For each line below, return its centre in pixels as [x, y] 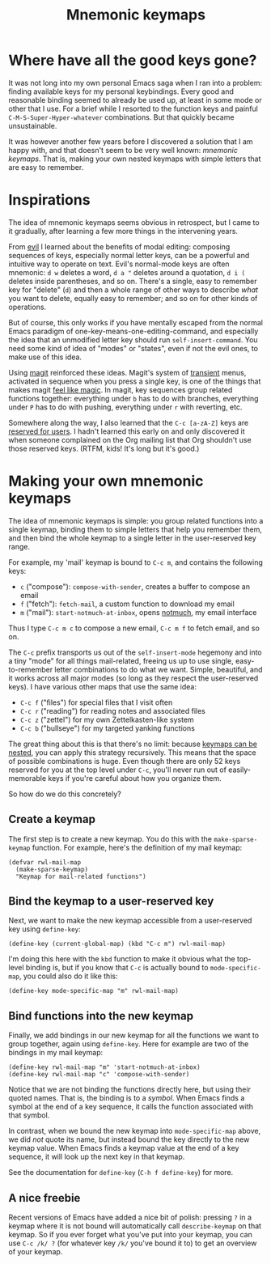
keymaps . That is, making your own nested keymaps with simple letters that [135, 159]
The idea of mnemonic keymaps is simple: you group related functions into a [136, 520]
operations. [28, 307]
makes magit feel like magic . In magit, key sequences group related [121, 389]
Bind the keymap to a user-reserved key [111, 901]
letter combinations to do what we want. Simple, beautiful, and [159, 669]
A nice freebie [44, 1198]
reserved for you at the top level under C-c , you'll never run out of [117, 770]
